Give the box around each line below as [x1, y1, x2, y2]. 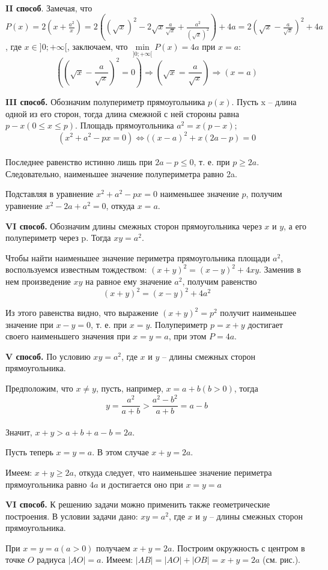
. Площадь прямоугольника [75, 119, 174, 132]
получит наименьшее [220, 306, 297, 318]
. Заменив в [259, 263, 301, 276]
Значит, [5, 425, 32, 438]
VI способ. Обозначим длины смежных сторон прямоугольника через [5, 219, 262, 232]
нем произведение [5, 274, 71, 287]
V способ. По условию [5, 350, 91, 362]
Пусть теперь [5, 446, 53, 458]
